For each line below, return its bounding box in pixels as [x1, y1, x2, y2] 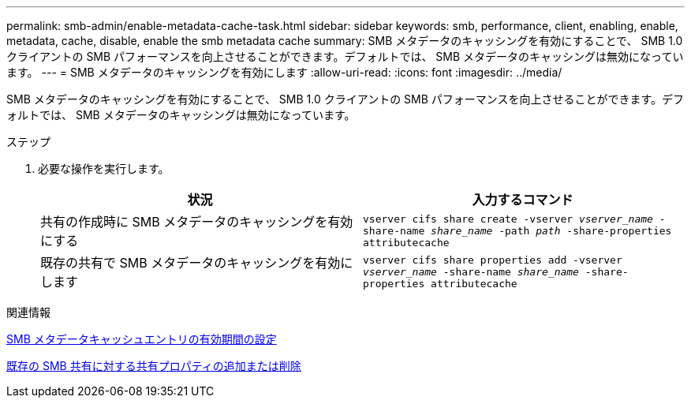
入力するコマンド [472, 192, 573, 208]
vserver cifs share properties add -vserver [363, 253, 622, 266]
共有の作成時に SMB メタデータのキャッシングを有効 [40, 214, 353, 230]
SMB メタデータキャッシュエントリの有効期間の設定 [6, 332, 277, 346]
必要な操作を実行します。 [38, 162, 170, 175]
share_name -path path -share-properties [431, 224, 672, 237]
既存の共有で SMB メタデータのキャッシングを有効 [40, 255, 341, 271]
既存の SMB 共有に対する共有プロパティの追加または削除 [6, 359, 301, 372]
